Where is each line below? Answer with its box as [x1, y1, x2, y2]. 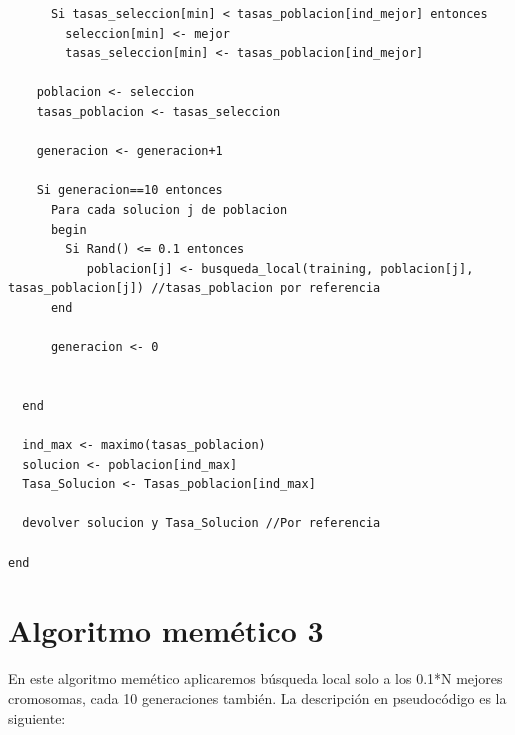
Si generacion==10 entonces [36, 183, 223, 198]
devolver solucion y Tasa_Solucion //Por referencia [22, 516, 381, 531]
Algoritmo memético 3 [8, 610, 324, 651]
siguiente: [8, 707, 66, 728]
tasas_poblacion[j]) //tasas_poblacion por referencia [8, 281, 381, 296]
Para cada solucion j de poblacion [50, 202, 288, 217]
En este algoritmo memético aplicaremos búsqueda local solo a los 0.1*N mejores [8, 668, 503, 689]
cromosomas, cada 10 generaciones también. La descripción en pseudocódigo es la [8, 687, 507, 708]
